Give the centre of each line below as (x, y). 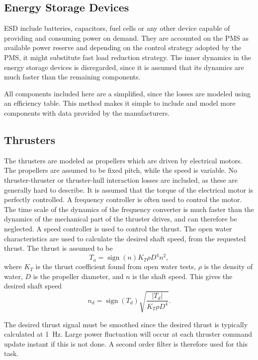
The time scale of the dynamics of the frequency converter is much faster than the (129, 209)
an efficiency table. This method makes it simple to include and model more (120, 103)
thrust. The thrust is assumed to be (58, 248)
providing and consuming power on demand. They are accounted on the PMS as (127, 37)
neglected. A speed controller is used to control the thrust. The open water (118, 228)
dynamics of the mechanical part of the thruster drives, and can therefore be (121, 219)
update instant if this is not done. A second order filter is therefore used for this (126, 343)
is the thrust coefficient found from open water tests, (116, 266)
